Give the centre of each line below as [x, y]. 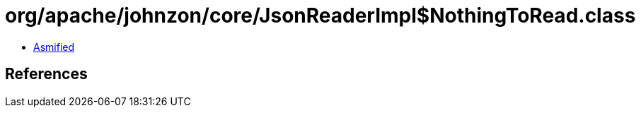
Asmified [54, 47]
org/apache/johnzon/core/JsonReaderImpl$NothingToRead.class [320, 16]
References [46, 74]
